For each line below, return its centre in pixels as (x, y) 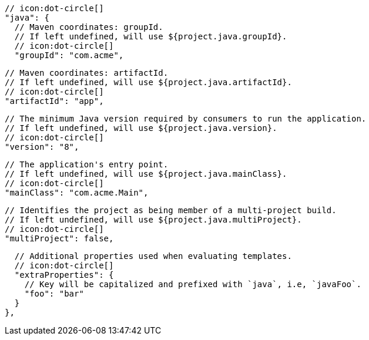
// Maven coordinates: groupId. (89, 27)
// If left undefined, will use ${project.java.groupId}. (151, 36)
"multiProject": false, (59, 238)
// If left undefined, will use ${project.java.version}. (141, 128)
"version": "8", (42, 147)
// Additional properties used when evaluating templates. (153, 256)
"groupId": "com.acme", (69, 55)
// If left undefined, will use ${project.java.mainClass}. (146, 174)
